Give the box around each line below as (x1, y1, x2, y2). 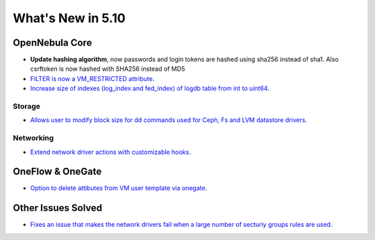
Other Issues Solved (12, 202, 103, 214)
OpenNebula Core (12, 37, 92, 49)
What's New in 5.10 (12, 10, 126, 26)
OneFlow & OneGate (12, 166, 102, 178)
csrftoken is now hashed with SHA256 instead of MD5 (30, 65, 185, 73)
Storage (12, 101, 41, 111)
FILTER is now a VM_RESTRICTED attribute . (30, 74, 155, 83)
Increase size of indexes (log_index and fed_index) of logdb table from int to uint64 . (30, 84, 270, 93)
